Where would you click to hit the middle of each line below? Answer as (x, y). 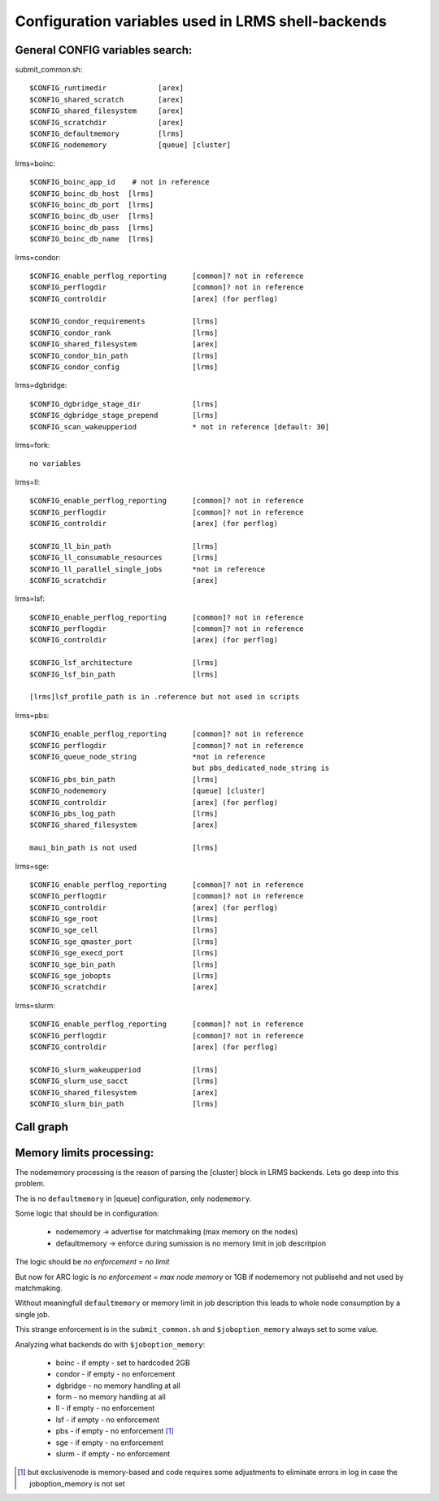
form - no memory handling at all (111, 1397)
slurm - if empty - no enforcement (113, 1454)
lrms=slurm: (35, 1005)
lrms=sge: (32, 866)
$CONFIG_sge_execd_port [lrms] (124, 953)
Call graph (42, 1127)
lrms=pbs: (32, 715)
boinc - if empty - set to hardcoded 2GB (123, 1363)
